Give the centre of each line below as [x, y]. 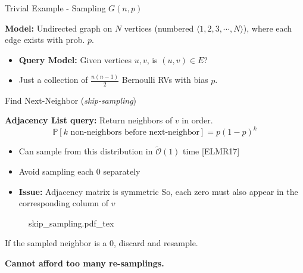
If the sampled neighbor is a [56, 243]
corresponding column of [64, 203]
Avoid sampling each [56, 171]
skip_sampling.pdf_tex [71, 223]
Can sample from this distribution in [86, 151]
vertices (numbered [159, 28]
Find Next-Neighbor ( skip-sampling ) [71, 100]
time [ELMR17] [211, 151]
